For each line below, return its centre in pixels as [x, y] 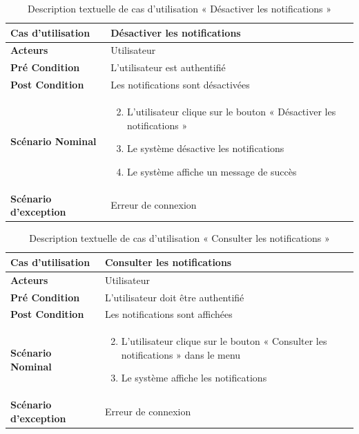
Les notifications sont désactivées [180, 85]
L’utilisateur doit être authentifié [174, 297]
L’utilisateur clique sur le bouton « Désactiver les [231, 111]
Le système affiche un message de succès [212, 171]
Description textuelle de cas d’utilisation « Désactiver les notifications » [179, 8]
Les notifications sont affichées [168, 314]
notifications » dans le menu [181, 354]
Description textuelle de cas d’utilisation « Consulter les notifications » [179, 238]
